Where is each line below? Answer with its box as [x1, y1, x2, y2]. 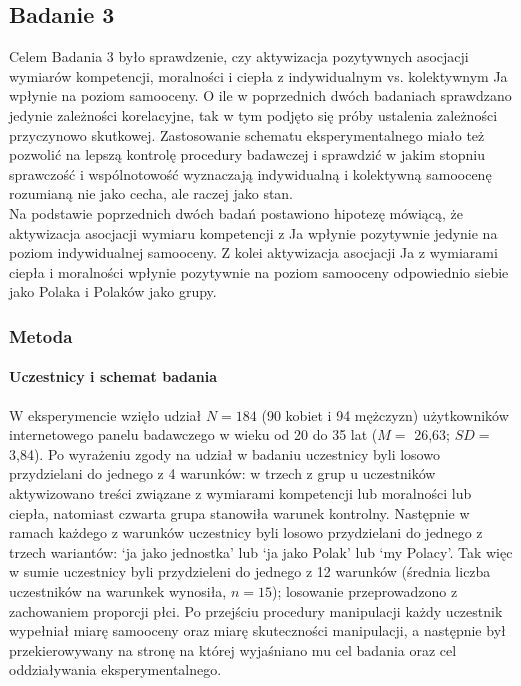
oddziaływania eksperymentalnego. [9, 659, 222, 680]
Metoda [9, 323, 73, 348]
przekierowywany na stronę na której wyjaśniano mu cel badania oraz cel [9, 639, 457, 660]
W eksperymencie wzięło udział [9, 404, 202, 425]
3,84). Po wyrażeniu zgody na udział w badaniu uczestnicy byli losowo [9, 443, 440, 464]
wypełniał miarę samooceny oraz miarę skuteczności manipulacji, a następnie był [9, 620, 506, 641]
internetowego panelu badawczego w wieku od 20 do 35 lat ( [9, 424, 378, 445]
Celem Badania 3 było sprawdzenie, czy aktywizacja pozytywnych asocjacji [9, 46, 469, 67]
